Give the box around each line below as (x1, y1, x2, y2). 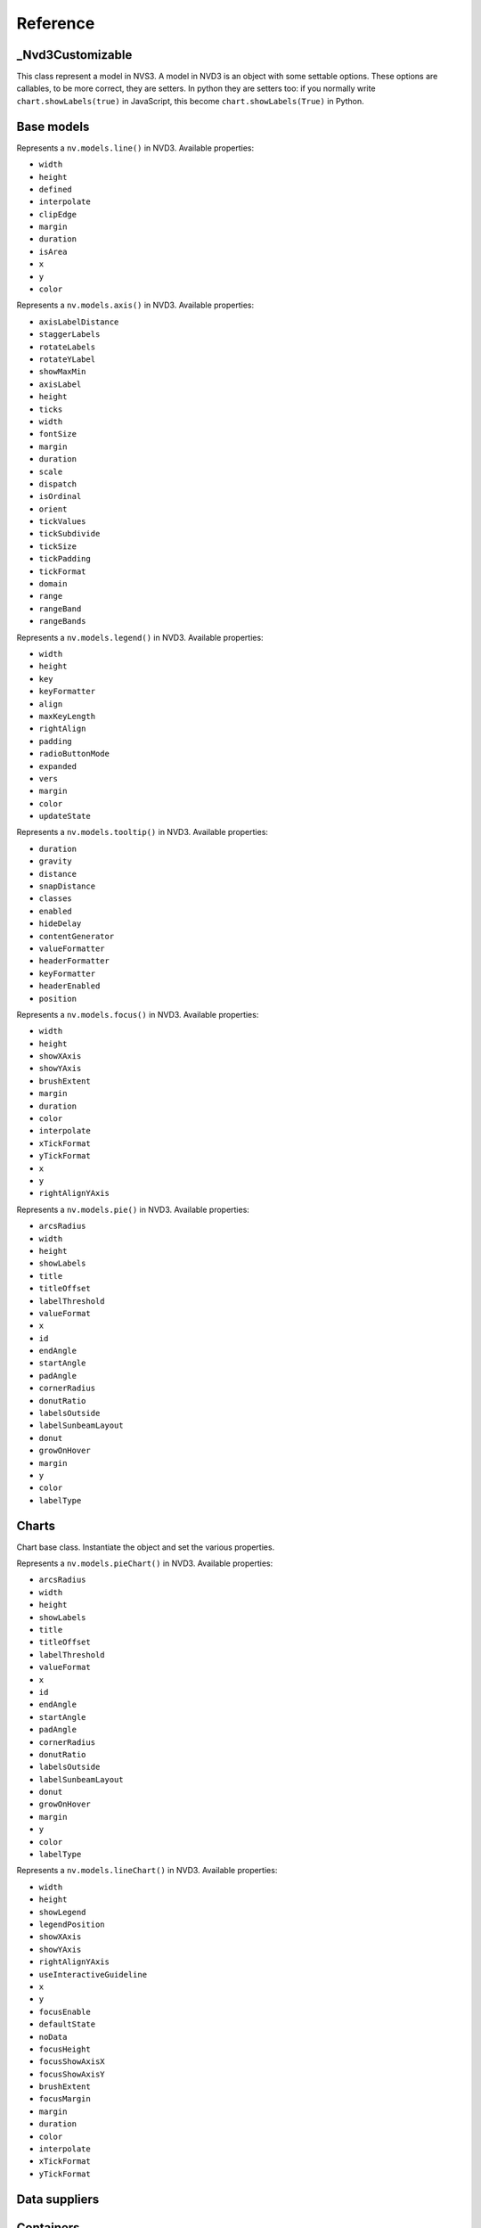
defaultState (38, 2019, 96, 2029)
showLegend (38, 1907, 86, 1917)
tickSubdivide (38, 528, 101, 539)
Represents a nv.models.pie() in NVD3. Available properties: (16, 1204, 249, 1215)
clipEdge (38, 209, 77, 219)
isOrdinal (38, 491, 82, 502)
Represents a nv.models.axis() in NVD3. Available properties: (16, 299, 255, 311)
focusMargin (38, 2094, 91, 2104)
